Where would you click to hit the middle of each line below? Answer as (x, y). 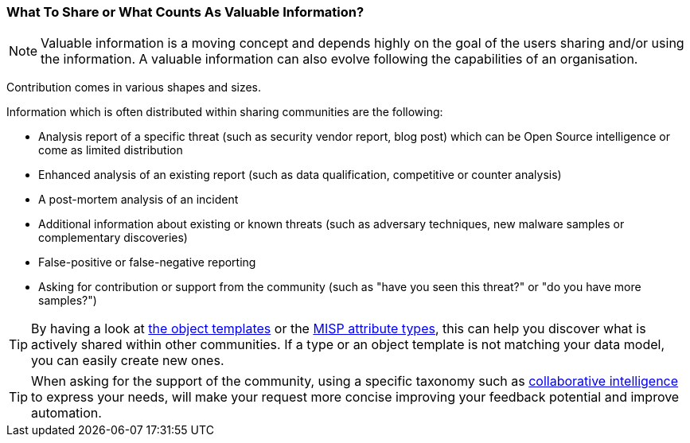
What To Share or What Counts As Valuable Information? (185, 12)
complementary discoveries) (113, 238)
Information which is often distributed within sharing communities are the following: (225, 112)
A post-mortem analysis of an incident (138, 200)
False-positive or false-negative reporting (147, 262)
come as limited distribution (111, 150)
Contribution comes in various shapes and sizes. (134, 87)
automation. (66, 413)
